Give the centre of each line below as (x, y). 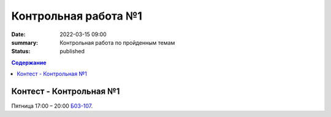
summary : (25, 42)
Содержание (29, 62)
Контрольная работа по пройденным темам (117, 42)
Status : (21, 51)
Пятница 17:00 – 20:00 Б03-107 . (52, 106)
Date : (18, 34)
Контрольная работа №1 (77, 16)
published (72, 51)
